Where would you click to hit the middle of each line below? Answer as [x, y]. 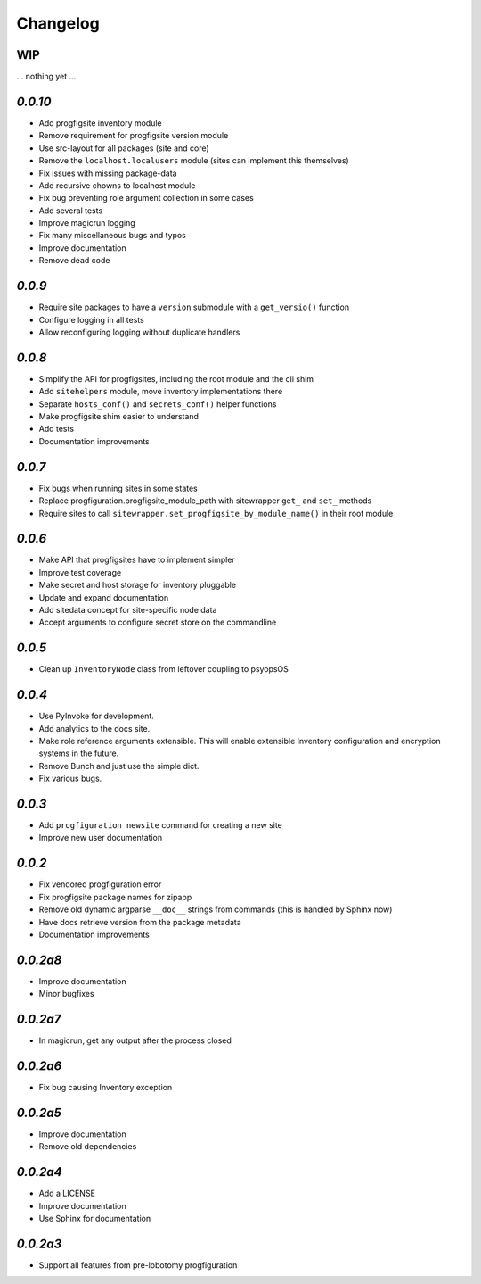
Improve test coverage [80, 572]
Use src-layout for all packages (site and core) [124, 148]
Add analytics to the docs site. [94, 728]
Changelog [58, 23]
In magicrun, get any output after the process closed [135, 1040]
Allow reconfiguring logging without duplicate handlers [139, 332]
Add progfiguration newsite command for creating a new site [160, 825]
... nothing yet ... [46, 77]
